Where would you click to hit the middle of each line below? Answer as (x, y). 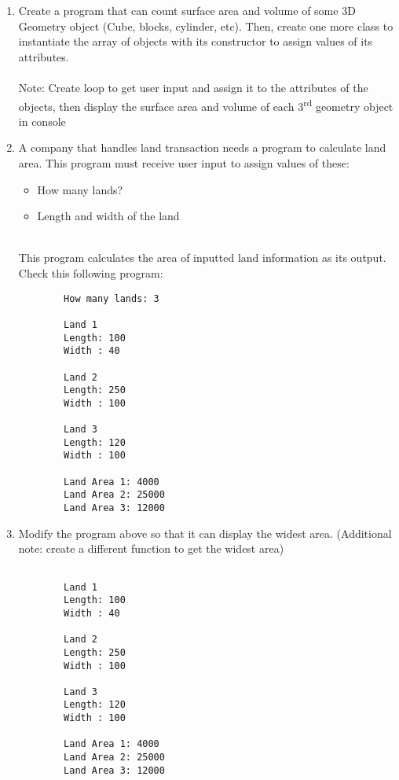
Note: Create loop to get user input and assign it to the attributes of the (193, 87)
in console (42, 121)
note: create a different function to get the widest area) (151, 548)
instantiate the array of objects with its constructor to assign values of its (196, 41)
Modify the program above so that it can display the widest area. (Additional (205, 533)
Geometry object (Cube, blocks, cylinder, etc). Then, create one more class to (206, 26)
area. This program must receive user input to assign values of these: (184, 163)
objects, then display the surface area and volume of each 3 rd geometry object (206, 105)
